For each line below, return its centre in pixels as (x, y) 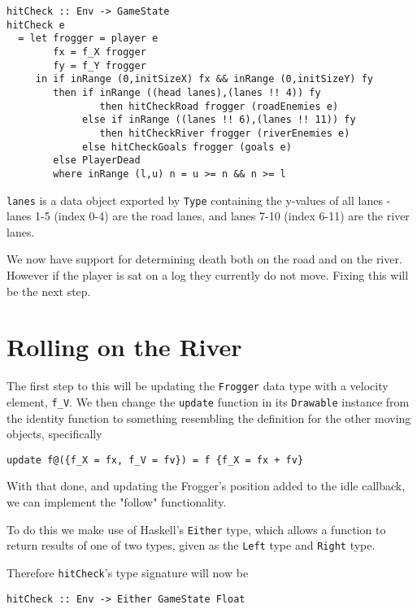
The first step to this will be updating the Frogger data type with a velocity (198, 386)
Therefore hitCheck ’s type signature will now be (128, 572)
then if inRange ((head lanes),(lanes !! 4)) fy (187, 92)
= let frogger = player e (88, 39)
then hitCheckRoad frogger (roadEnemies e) (219, 106)
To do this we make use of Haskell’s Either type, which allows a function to (196, 529)
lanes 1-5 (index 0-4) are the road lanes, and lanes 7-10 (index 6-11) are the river (208, 216)
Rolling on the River (124, 347)
